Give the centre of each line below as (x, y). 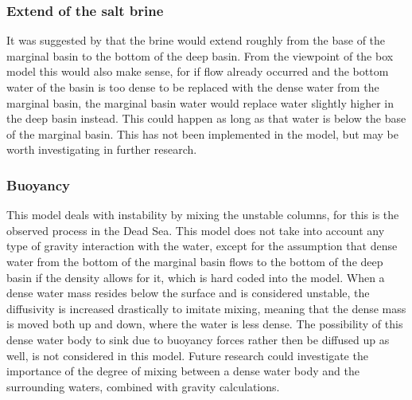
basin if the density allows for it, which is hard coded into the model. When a (196, 277)
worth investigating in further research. (102, 149)
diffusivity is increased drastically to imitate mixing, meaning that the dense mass (206, 308)
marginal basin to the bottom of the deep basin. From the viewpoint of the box (200, 55)
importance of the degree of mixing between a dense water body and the (183, 371)
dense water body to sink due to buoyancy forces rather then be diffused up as (198, 339)
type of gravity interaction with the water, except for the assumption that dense (202, 246)
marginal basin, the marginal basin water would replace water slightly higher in (200, 102)
